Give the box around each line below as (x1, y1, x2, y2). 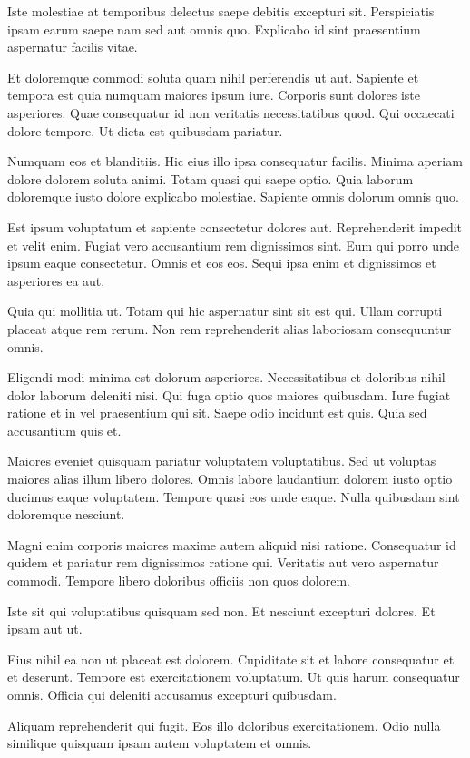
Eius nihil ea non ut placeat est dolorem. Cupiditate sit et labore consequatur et (7, 649, 455, 668)
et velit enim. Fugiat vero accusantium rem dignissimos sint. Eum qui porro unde (7, 235, 459, 254)
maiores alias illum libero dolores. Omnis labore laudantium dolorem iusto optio (7, 469, 453, 488)
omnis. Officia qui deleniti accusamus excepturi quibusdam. (7, 685, 337, 704)
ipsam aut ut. (7, 619, 83, 638)
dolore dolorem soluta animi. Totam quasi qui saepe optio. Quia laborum (7, 169, 414, 188)
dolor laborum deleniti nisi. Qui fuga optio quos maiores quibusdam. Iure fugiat (7, 385, 451, 404)
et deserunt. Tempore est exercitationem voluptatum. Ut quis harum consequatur (7, 667, 460, 686)
